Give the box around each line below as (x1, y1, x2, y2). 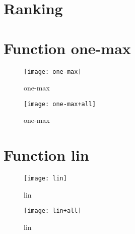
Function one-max (4, 37, 131, 58)
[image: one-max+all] (24, 100, 96, 108)
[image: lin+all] (24, 207, 82, 215)
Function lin (4, 145, 89, 165)
